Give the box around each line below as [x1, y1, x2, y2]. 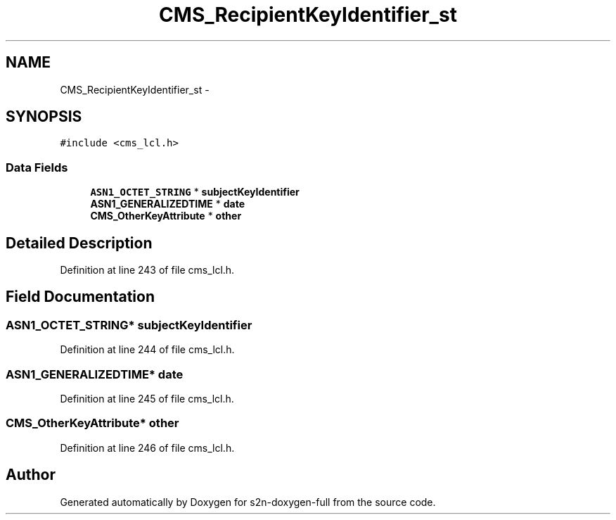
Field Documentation [6, 288, 155, 306]
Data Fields [6, 160, 68, 175]
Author [6, 466, 56, 484]
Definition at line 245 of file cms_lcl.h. [60, 393, 234, 405]
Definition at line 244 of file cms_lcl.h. [60, 343, 235, 356]
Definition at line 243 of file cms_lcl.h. [60, 264, 235, 277]
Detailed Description [6, 234, 153, 252]
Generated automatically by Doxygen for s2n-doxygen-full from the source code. [60, 495, 436, 508]
